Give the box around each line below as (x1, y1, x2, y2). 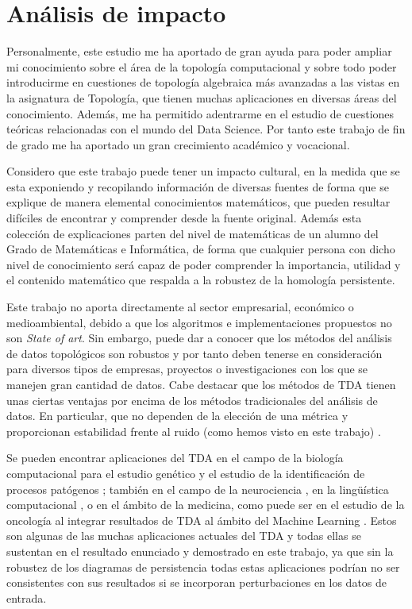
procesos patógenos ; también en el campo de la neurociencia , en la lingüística (6, 480, 389, 497)
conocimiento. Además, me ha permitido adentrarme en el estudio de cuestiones (6, 105, 395, 121)
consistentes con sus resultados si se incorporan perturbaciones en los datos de (6, 574, 387, 591)
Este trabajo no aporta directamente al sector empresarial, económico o (6, 299, 354, 315)
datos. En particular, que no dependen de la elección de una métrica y (6, 407, 348, 424)
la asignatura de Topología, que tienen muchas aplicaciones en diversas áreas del (6, 89, 397, 106)
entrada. (6, 589, 47, 606)
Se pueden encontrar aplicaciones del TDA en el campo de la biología (6, 449, 344, 466)
